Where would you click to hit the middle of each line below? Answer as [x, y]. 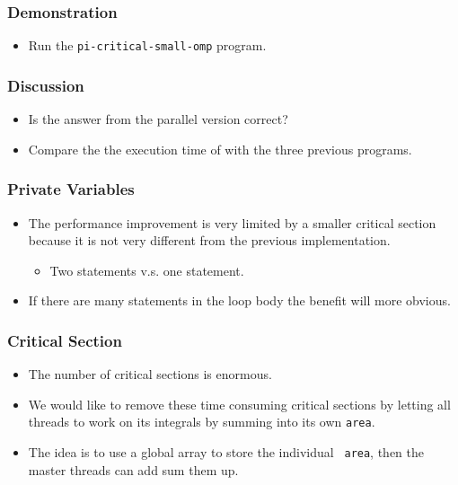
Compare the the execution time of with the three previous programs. [220, 149]
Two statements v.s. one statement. [147, 270]
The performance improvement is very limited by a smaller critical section [232, 222]
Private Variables [71, 189]
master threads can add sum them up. [133, 469]
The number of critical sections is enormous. [150, 374]
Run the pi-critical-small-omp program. [147, 45]
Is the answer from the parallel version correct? [158, 119]
